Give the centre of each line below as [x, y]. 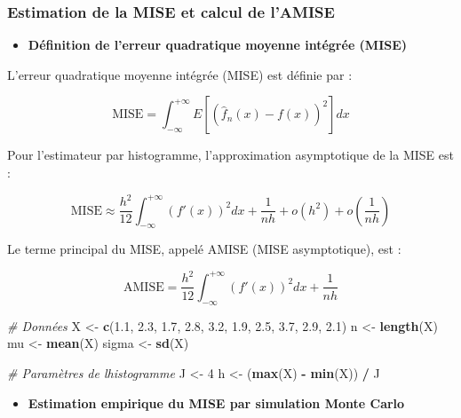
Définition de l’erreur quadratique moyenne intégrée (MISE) [218, 45]
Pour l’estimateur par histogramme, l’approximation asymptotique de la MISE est [230, 155]
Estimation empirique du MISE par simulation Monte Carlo [216, 402]
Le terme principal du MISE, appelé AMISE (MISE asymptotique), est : [204, 249]
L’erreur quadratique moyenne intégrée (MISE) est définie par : [180, 74]
